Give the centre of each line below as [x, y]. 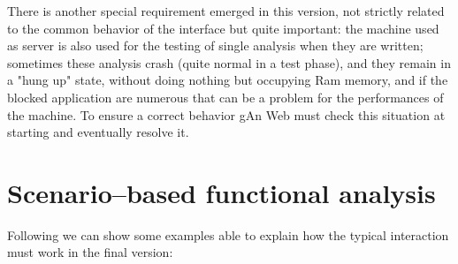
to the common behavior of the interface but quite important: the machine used [223, 28]
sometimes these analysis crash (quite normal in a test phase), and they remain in [229, 62]
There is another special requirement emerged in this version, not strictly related [226, 11]
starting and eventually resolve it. [98, 132]
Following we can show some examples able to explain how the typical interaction [228, 234]
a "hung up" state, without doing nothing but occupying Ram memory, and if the [228, 80]
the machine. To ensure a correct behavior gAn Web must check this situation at [226, 114]
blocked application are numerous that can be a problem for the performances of [225, 97]
